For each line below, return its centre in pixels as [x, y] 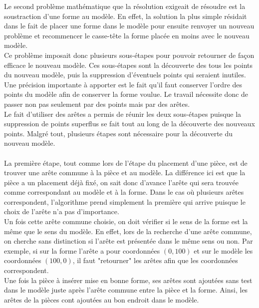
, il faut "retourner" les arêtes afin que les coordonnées [155, 260]
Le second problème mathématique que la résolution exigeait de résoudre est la [125, 6]
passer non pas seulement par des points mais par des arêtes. [97, 104]
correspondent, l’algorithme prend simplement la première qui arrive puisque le [125, 201]
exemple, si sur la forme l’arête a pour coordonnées [82, 250]
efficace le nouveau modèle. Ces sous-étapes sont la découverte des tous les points [129, 65]
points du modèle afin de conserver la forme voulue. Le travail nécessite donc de [126, 94]
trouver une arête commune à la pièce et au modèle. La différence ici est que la [125, 172]
